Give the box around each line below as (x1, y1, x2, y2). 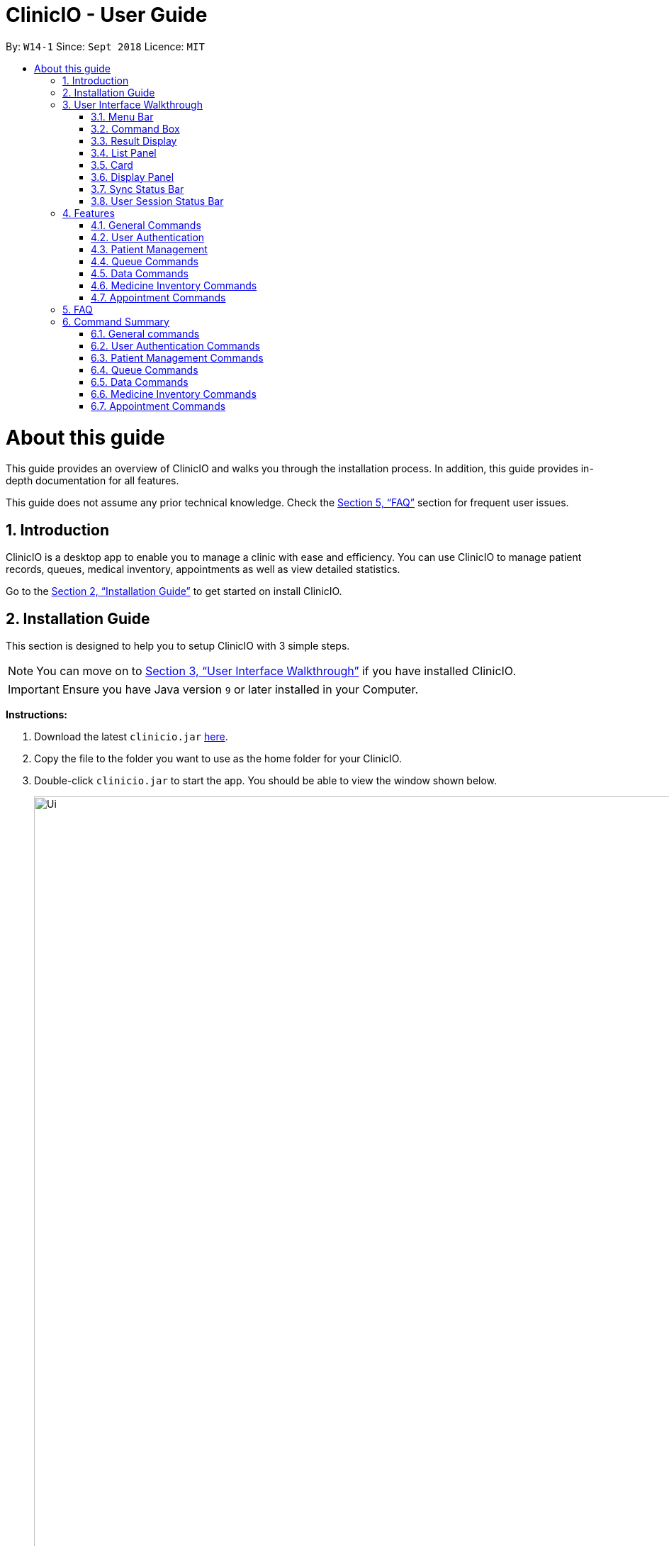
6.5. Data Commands (91, 375, 189, 388)
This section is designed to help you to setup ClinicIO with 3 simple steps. (6, 639, 350, 652)
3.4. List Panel (91, 146, 157, 159)
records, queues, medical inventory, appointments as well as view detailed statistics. (6, 563, 400, 576)
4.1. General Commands (91, 218, 201, 231)
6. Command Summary (62, 315, 169, 328)
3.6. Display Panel (91, 170, 174, 183)
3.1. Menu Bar (91, 110, 154, 123)
